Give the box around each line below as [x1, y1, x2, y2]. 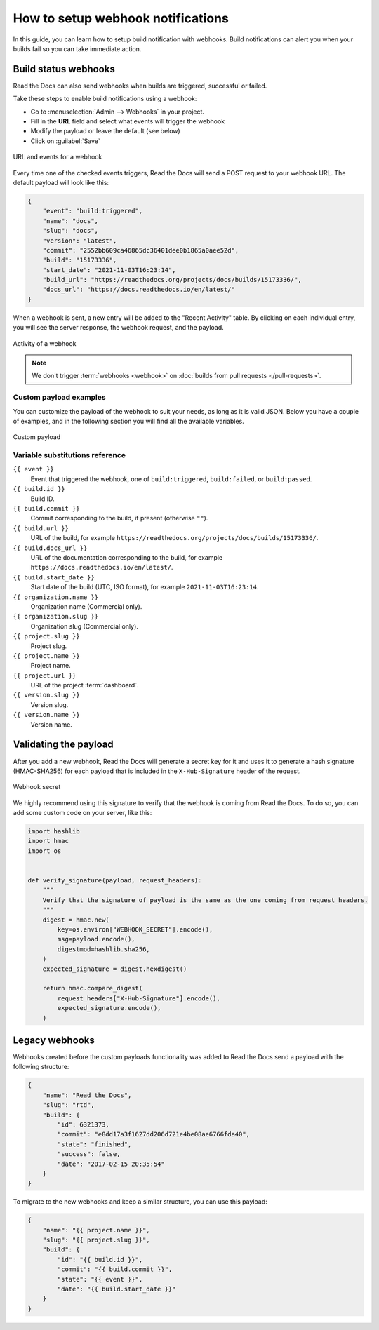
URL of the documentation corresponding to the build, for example [30, 553, 223, 561]
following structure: [13, 1063, 69, 1071]
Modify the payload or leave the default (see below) [30, 127, 180, 135]
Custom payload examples [13, 393, 106, 403]
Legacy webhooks [13, 1034, 95, 1046]
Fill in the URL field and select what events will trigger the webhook [30, 117, 225, 126]
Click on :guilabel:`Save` [30, 137, 101, 145]
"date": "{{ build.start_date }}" [57, 1284, 176, 1293]
